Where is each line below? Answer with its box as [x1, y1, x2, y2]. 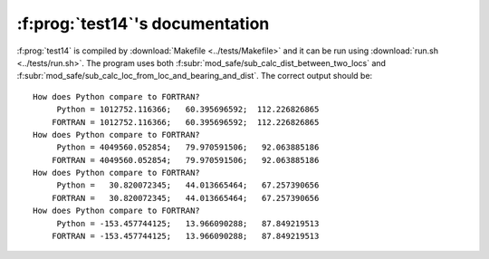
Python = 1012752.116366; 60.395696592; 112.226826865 [56, 104, 320, 115]
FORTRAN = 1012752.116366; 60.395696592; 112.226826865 [51, 117, 320, 127]
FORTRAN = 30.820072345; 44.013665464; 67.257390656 [51, 193, 320, 203]
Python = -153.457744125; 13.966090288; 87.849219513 [56, 218, 320, 228]
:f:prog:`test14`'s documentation [16, 14, 270, 34]
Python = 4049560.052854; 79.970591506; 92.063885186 [56, 142, 320, 153]
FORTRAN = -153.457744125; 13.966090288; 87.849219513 [51, 231, 320, 242]
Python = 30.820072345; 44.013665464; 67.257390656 [56, 180, 320, 190]
